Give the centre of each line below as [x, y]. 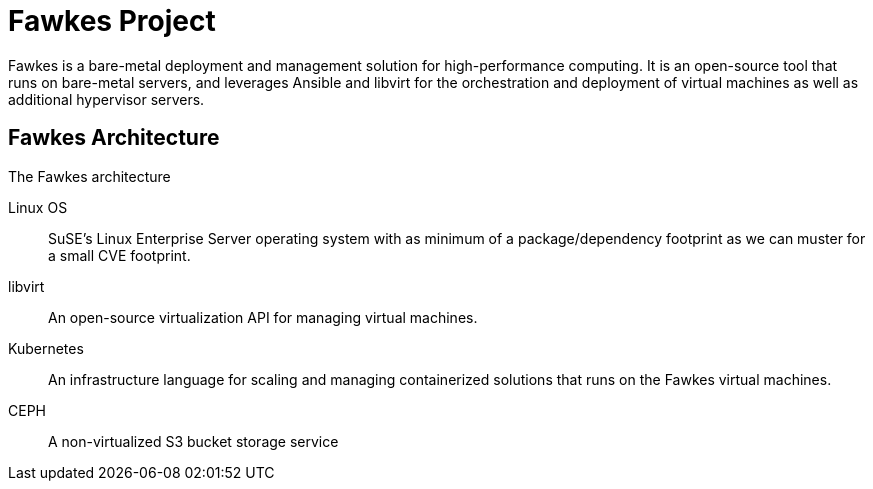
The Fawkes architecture [89, 176]
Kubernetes [46, 348]
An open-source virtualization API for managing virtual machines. [263, 317]
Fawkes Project [112, 21]
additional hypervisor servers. [106, 99]
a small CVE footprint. [119, 255]
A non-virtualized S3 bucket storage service [193, 441]
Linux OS [38, 207]
